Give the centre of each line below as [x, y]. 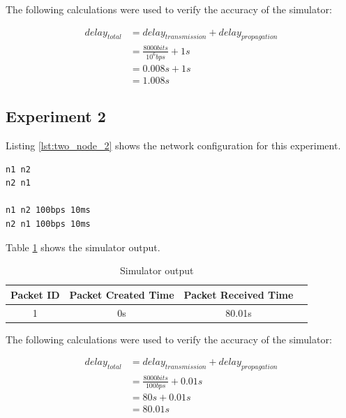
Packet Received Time [239, 294]
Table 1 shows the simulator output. [83, 247]
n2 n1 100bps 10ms [48, 224]
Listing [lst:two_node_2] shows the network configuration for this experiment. [173, 145]
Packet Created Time [122, 294]
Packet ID [35, 294]
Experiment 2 [56, 116]
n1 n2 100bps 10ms [48, 210]
